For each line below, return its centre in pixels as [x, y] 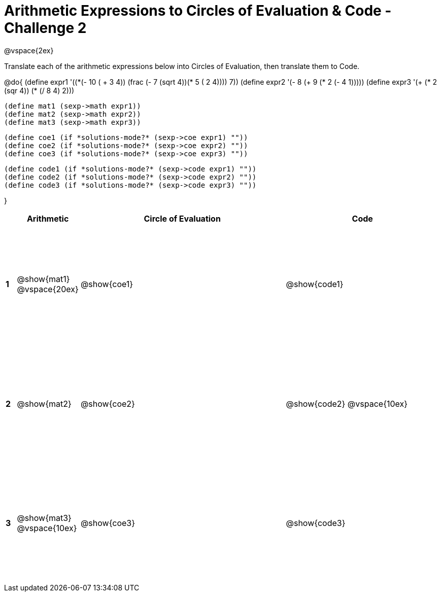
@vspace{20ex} [48, 289]
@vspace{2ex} [29, 50]
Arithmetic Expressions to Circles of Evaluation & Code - [198, 11]
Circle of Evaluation [182, 218]
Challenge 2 [45, 28]
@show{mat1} [43, 279]
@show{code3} [316, 523]
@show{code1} [315, 284]
